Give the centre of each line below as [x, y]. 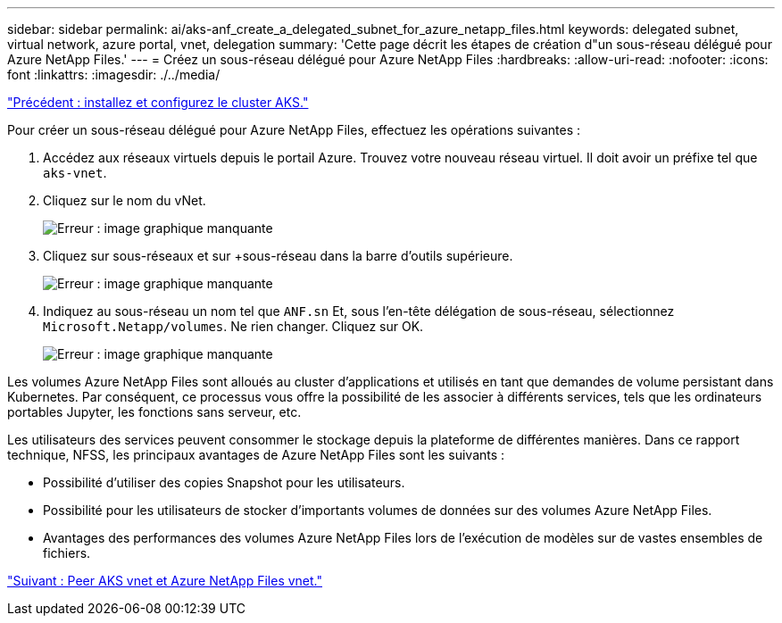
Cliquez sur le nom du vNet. [125, 200]
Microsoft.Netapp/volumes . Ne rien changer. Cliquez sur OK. [233, 326]
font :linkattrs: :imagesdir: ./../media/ [114, 75]
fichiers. [67, 553]
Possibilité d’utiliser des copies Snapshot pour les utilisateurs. [224, 482]
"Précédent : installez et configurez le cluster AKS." [158, 102]
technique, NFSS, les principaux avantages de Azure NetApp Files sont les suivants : [256, 455]
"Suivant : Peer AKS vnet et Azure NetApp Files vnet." [165, 581]
